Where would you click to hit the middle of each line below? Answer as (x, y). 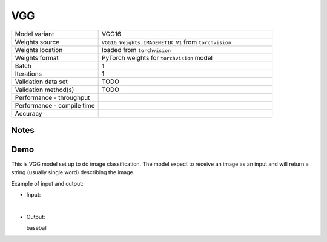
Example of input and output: (48, 183)
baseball (37, 228)
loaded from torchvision (137, 50)
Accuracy (28, 113)
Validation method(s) (45, 90)
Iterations (28, 74)
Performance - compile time (55, 105)
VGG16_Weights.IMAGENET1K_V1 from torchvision (167, 42)
